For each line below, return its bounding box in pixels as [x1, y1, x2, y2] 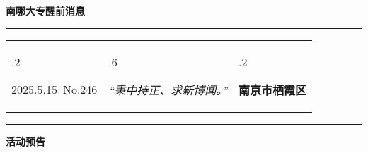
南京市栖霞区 [238, 81, 307, 98]
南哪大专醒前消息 [6, 4, 85, 18]
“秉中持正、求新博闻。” [108, 81, 228, 98]
